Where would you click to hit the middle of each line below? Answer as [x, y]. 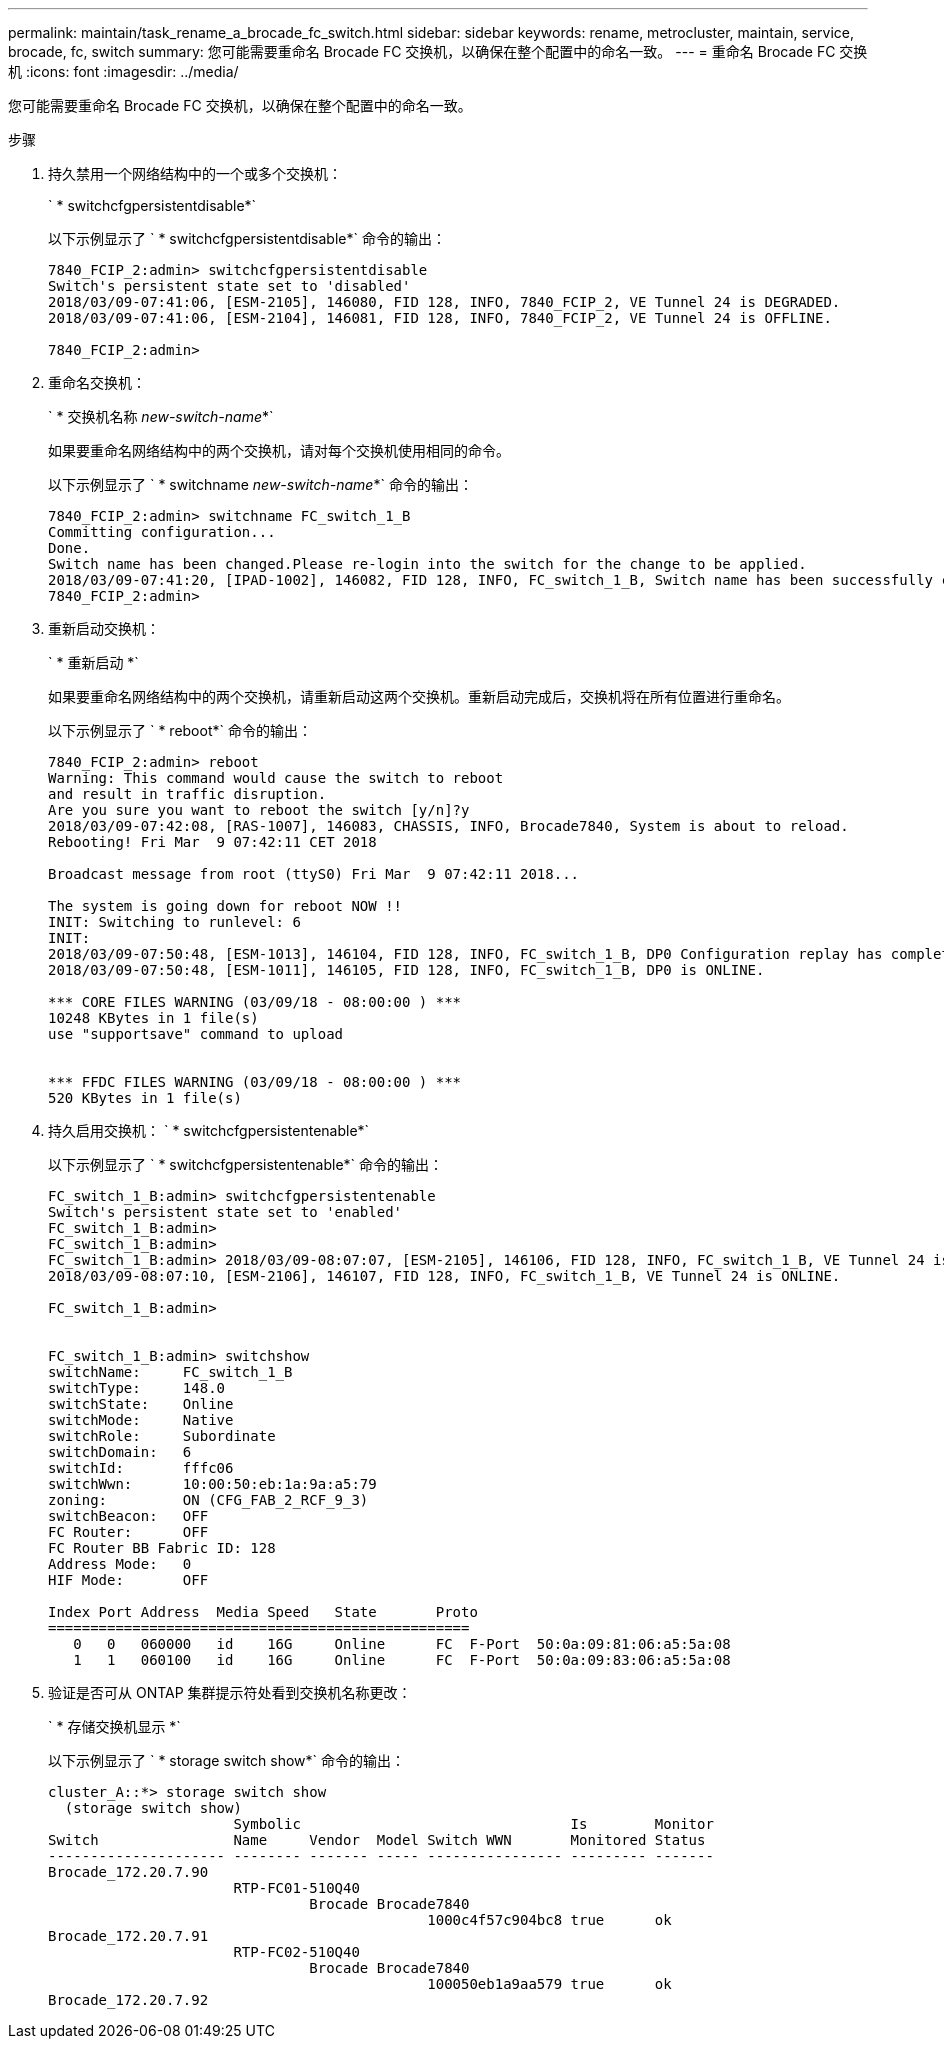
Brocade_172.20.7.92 [128, 2000]
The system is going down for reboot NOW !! [225, 906]
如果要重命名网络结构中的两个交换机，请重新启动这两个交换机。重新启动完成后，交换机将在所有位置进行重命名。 [419, 696]
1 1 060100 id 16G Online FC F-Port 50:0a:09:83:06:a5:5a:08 [402, 1660]
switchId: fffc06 [141, 1468]
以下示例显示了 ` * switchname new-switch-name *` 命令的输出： [260, 484]
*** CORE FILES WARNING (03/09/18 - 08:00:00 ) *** [255, 1002]
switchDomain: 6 [120, 1452]
